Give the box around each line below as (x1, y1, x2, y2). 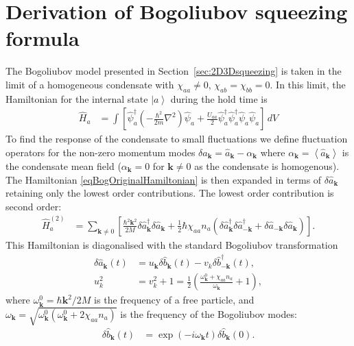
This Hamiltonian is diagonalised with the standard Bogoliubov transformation (5, 237, 338, 251)
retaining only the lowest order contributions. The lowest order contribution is (5, 186, 334, 200)
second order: (5, 199, 62, 213)
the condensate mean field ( (5, 158, 121, 173)
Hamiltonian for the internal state (5, 91, 148, 106)
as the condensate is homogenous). (194, 158, 340, 173)
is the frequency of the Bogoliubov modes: (120, 306, 297, 321)
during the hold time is (170, 91, 268, 106)
